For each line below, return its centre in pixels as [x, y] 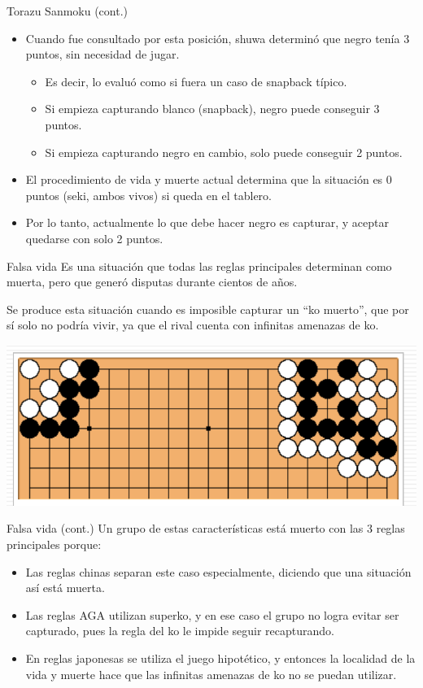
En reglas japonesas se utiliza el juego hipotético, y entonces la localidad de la [220, 658]
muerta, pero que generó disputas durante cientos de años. [152, 282]
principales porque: [54, 544]
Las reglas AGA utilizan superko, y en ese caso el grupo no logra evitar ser [212, 614]
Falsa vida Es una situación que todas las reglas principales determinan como [199, 266]
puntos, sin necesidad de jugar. [102, 54]
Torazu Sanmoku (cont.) [68, 11]
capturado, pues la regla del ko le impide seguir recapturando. [180, 631]
